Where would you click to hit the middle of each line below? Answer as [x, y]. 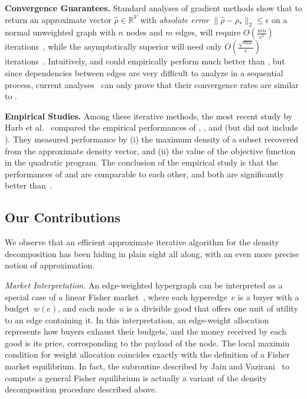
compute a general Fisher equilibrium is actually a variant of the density [136, 377]
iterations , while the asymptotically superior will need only [113, 46]
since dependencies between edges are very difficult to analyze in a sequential [144, 72]
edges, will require [208, 32]
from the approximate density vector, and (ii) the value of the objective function [150, 150]
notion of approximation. [50, 265]
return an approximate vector [58, 19]
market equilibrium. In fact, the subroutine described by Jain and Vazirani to [147, 366]
